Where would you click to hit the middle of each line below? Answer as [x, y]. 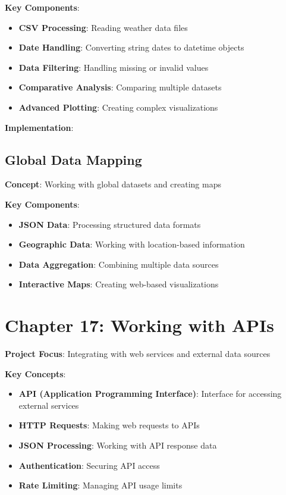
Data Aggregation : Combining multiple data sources [119, 264]
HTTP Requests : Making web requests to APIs [109, 425]
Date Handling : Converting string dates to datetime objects [131, 47]
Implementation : [39, 127]
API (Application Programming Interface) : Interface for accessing [150, 394]
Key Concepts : [35, 373]
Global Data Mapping [73, 159]
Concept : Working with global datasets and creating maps [113, 184]
